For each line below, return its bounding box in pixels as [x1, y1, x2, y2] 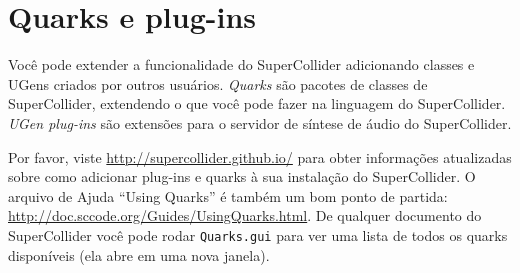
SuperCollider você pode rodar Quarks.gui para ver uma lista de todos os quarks [8, 224, 508, 245]
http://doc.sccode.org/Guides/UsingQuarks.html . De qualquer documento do [8, 205, 482, 226]
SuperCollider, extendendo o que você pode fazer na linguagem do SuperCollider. [8, 93, 506, 114]
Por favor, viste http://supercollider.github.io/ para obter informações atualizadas [8, 146, 512, 167]
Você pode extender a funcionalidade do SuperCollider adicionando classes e [8, 54, 475, 75]
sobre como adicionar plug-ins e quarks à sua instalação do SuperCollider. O [8, 166, 476, 187]
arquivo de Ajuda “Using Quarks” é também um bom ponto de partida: [8, 185, 448, 206]
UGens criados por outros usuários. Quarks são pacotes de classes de [8, 73, 428, 94]
